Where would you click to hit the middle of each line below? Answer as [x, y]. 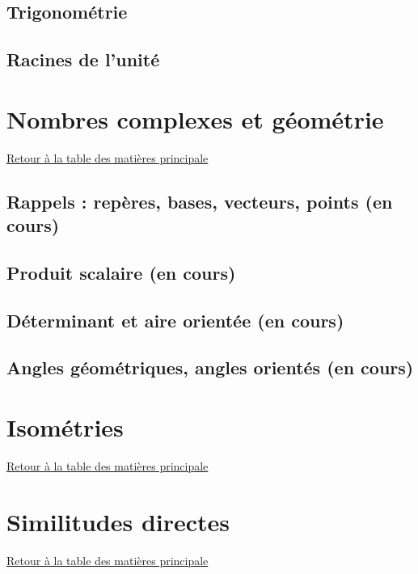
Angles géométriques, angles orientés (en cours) [210, 367]
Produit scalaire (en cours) [121, 272]
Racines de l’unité [83, 59]
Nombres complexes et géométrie [195, 118]
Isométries [65, 426]
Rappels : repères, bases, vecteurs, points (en [200, 201]
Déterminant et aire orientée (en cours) [175, 320]
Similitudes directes [118, 521]
